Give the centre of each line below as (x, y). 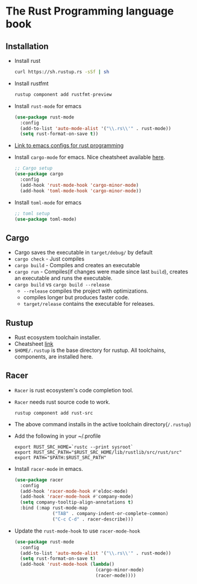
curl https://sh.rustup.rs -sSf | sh (62, 72)
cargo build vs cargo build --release (62, 285)
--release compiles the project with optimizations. (86, 291)
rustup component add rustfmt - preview (63, 94)
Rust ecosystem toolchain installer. (58, 337)
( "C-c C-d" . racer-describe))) (93, 519)
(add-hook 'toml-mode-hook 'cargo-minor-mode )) (81, 191)
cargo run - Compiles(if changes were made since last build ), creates (101, 272)
